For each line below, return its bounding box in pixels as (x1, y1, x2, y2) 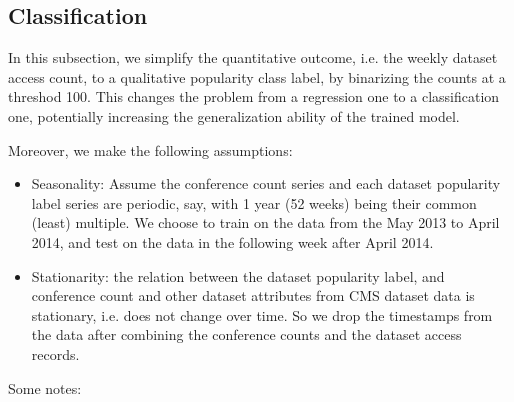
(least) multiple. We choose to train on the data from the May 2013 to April (31, 212, 500, 233)
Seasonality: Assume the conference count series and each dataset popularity (31, 173, 501, 194)
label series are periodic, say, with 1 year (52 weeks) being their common (31, 192, 477, 213)
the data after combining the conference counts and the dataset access (31, 324, 462, 345)
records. (31, 343, 80, 364)
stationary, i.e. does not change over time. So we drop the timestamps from (31, 304, 493, 325)
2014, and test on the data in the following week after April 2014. (31, 231, 434, 252)
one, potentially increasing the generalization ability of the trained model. (8, 105, 460, 126)
